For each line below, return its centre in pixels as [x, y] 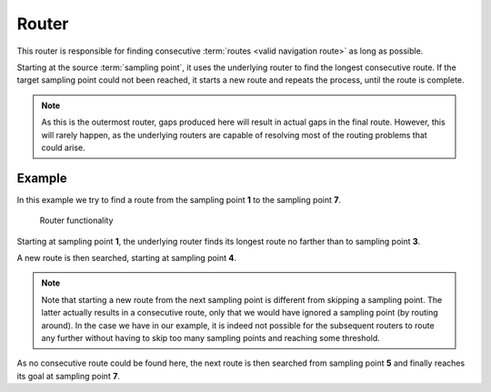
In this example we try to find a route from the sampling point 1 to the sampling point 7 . [179, 199]
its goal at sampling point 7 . [68, 376]
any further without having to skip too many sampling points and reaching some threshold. [211, 337]
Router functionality [76, 221]
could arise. [63, 147]
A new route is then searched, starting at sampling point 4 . [126, 257]
